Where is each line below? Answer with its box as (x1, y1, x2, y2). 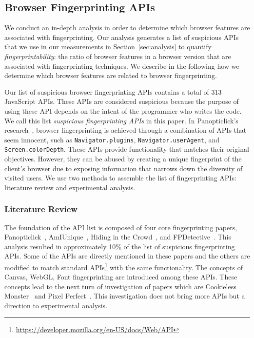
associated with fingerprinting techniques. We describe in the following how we (4, 60, 239, 71)
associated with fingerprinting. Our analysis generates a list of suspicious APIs (4, 32, 239, 42)
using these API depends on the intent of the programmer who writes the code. (4, 105, 242, 116)
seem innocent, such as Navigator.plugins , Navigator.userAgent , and (4, 134, 220, 144)
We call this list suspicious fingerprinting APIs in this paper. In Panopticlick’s (4, 115, 238, 125)
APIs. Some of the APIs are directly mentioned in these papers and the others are (4, 251, 250, 261)
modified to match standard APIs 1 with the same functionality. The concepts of (4, 261, 243, 272)
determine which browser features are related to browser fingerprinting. (4, 70, 217, 80)
